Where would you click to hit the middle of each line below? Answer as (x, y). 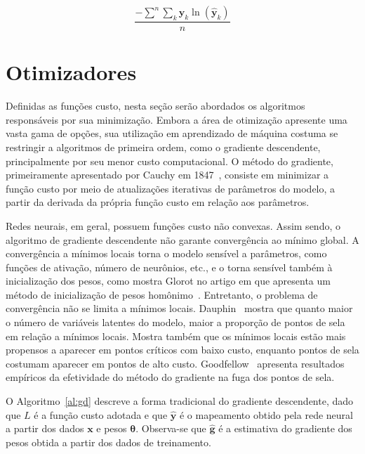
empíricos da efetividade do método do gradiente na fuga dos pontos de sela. (170, 377)
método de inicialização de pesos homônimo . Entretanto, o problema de (162, 294)
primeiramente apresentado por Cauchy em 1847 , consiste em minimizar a (167, 175)
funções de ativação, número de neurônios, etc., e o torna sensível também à (169, 267)
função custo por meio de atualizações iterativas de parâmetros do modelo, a (171, 188)
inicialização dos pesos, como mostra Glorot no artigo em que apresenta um (168, 281)
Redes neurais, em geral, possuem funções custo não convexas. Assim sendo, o (173, 225)
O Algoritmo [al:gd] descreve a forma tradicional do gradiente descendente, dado (180, 401)
